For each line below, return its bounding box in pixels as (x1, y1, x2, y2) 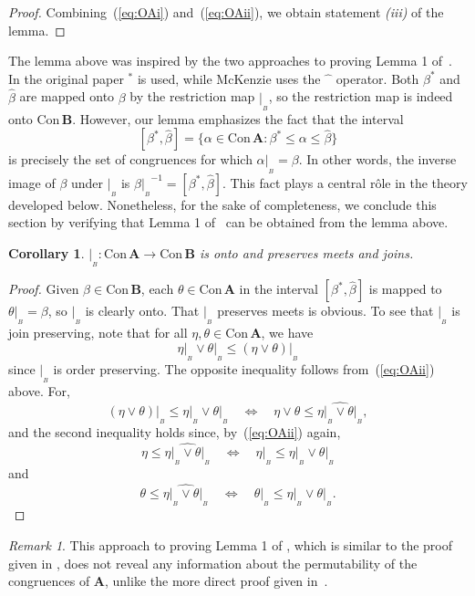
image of (8, 173, 56, 192)
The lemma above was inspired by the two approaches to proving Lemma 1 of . (8, 51, 453, 70)
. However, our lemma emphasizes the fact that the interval (72, 109, 404, 128)
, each (140, 279, 174, 298)
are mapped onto (19, 87, 115, 106)
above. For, (8, 382, 70, 401)
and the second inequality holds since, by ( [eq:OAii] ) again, (8, 423, 341, 442)
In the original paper (8, 68, 124, 88)
